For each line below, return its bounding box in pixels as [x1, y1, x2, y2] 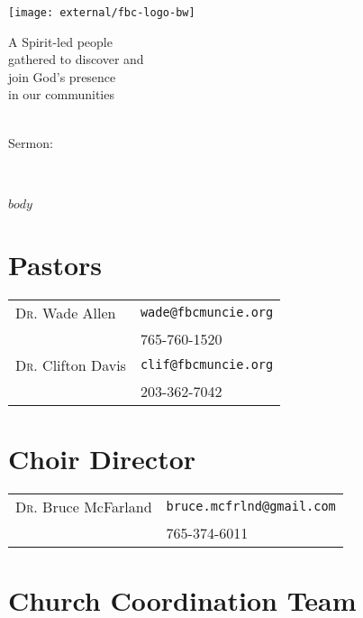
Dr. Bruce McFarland [15, 495, 152, 517]
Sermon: [8, 133, 53, 152]
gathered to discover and [8, 50, 144, 69]
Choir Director [8, 439, 196, 476]
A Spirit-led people [8, 32, 113, 51]
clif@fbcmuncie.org [140, 357, 274, 373]
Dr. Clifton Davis [15, 354, 126, 375]
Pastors [8, 245, 103, 282]
